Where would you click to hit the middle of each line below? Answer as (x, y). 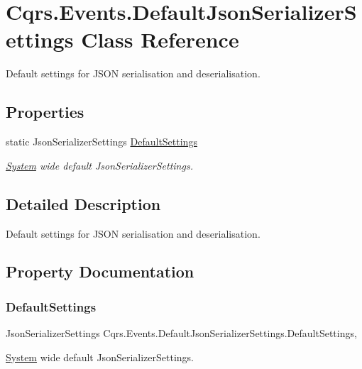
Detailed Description (83, 203)
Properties (45, 112)
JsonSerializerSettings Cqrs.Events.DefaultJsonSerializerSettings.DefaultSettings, (181, 333)
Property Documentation (100, 271)
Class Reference (160, 39)
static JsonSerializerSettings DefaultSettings (102, 142)
